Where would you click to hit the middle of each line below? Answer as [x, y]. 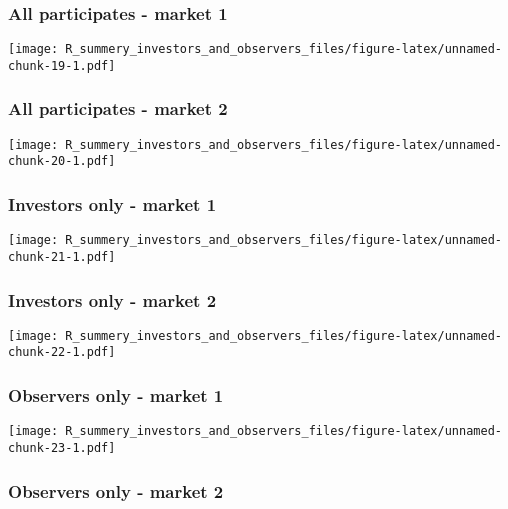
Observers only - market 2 [116, 490]
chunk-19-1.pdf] [62, 65]
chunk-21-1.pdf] [62, 256]
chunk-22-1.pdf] [62, 352]
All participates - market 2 [118, 108]
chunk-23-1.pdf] [62, 448]
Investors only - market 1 [112, 203]
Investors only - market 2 [112, 299]
